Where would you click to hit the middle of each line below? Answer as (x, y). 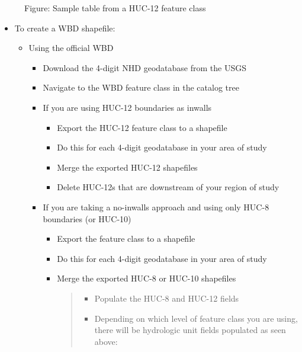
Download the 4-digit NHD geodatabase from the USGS (145, 67)
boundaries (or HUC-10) (87, 218)
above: (106, 341)
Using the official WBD (71, 48)
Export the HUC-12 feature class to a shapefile (142, 127)
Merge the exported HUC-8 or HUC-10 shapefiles (147, 278)
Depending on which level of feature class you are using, (196, 318)
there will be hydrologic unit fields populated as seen (190, 330)
